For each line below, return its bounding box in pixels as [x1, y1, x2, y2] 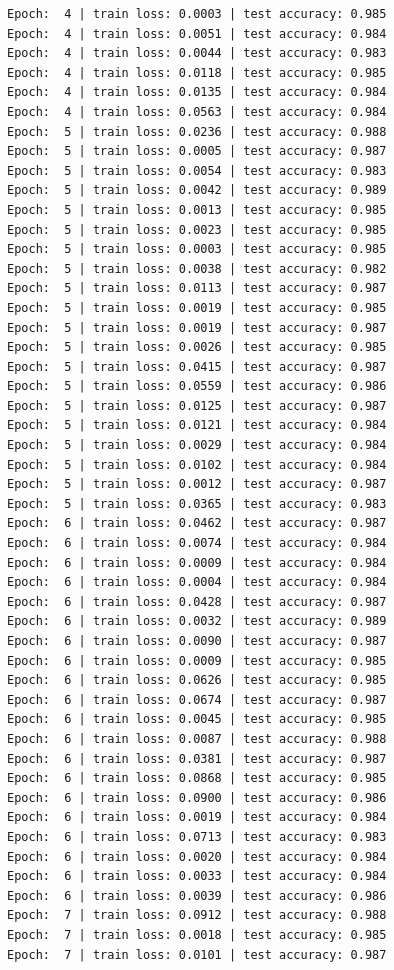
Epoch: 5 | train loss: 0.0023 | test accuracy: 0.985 [7, 222, 387, 237]
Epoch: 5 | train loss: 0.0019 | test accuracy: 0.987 [7, 320, 387, 335]
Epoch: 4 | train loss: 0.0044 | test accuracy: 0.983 [7, 46, 387, 61]
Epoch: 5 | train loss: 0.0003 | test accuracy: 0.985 [7, 242, 387, 257]
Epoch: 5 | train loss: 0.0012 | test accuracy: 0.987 [7, 477, 387, 492]
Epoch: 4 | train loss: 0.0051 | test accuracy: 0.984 [7, 26, 387, 41]
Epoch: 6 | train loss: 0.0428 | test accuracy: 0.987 [7, 594, 387, 609]
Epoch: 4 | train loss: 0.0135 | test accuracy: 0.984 [7, 85, 387, 100]
